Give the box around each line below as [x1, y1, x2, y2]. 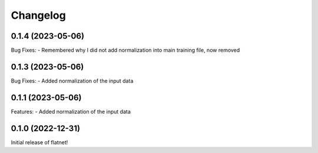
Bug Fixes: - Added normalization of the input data [11, 77, 134, 84]
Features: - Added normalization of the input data [11, 108, 131, 115]
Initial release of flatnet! [11, 138, 68, 146]
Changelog [11, 9, 66, 22]
